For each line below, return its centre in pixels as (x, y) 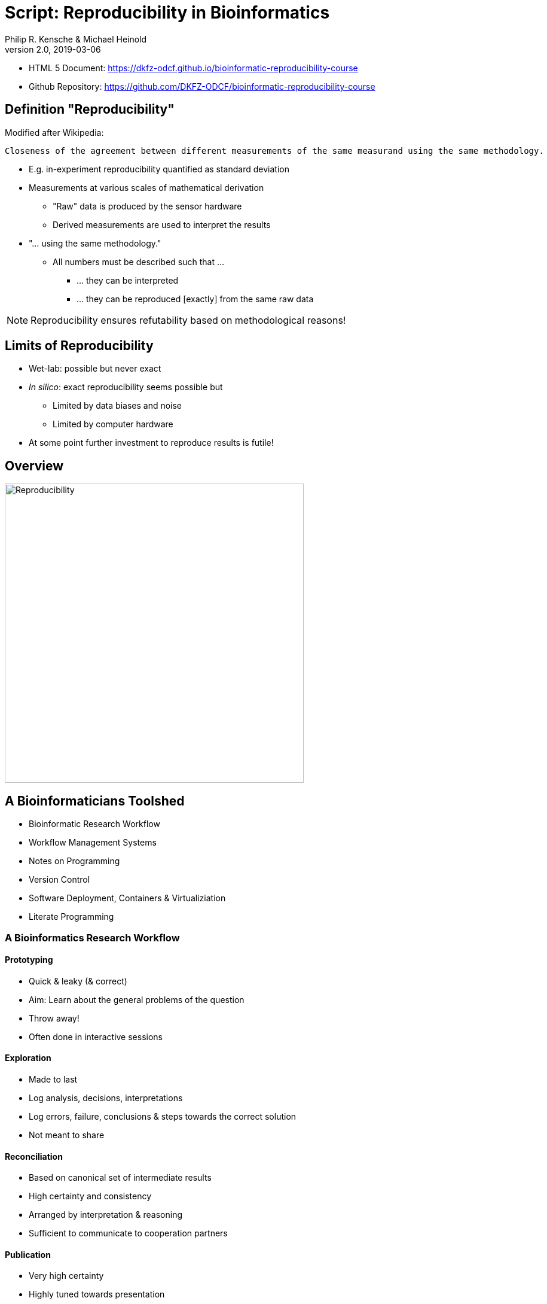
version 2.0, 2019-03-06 (53, 49)
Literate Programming (71, 917)
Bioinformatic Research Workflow (94, 824)
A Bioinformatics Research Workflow (92, 937)
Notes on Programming (74, 861)
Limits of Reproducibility (79, 346)
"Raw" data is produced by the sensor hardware (147, 206)
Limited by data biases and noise (117, 406)
